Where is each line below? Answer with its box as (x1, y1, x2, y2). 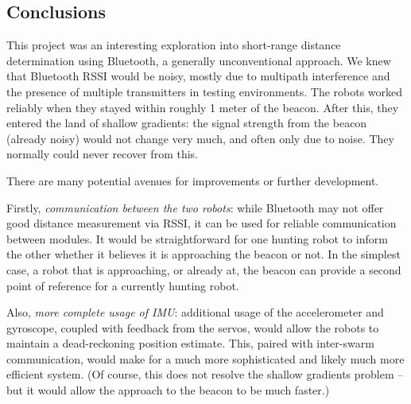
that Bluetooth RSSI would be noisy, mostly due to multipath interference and (6, 68, 390, 84)
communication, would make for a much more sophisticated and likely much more (6, 350, 405, 367)
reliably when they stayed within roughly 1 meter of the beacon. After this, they (6, 99, 399, 115)
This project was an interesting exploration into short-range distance (6, 37, 341, 53)
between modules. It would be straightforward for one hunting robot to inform (6, 230, 388, 247)
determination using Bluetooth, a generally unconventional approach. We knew (6, 52, 391, 68)
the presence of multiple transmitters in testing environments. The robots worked (6, 83, 403, 99)
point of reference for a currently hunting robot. (6, 277, 239, 293)
